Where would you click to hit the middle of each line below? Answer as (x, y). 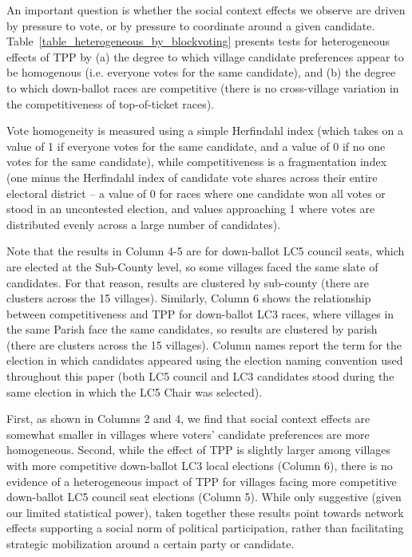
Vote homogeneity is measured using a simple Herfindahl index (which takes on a (205, 130)
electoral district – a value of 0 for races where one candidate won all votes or (196, 193)
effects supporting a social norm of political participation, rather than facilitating (205, 528)
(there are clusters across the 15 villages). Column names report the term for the (204, 344)
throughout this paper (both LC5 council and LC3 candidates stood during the (200, 376)
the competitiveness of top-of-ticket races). (111, 103)
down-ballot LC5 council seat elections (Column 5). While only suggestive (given (204, 497)
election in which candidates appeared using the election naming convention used (205, 360)
